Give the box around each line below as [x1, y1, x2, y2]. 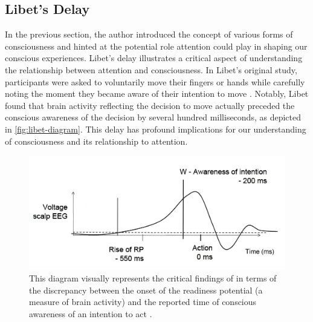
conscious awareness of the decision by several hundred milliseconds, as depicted [5, 111, 301, 123]
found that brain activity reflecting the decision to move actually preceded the [5, 99, 295, 111]
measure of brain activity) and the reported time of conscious [29, 295, 257, 308]
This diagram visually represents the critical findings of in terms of [29, 272, 277, 284]
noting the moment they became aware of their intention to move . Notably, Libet [5, 87, 309, 100]
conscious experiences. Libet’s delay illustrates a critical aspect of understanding [5, 51, 303, 64]
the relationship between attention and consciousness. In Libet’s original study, [5, 63, 297, 76]
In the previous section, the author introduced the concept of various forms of [5, 28, 293, 41]
